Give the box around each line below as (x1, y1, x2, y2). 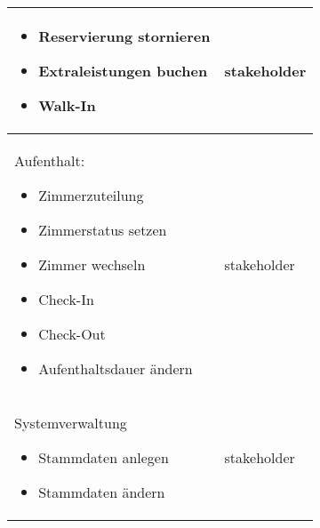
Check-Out (38, 324, 106, 344)
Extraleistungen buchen (38, 60, 208, 81)
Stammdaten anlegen (38, 447, 169, 468)
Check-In (38, 289, 94, 309)
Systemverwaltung (14, 412, 127, 433)
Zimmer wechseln (38, 254, 146, 275)
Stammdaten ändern (38, 482, 165, 502)
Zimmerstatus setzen (38, 220, 167, 240)
